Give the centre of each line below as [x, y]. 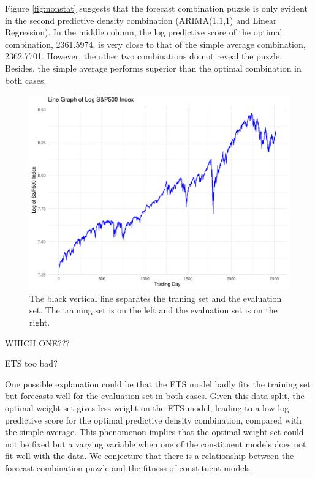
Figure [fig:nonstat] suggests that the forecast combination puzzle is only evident [156, 8]
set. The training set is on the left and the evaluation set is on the [154, 310]
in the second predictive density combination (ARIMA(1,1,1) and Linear [141, 20]
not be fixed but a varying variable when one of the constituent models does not [156, 443]
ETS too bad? [31, 363]
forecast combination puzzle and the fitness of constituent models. [129, 467]
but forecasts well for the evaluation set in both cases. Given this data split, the [155, 396]
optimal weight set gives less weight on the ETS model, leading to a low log [147, 407]
